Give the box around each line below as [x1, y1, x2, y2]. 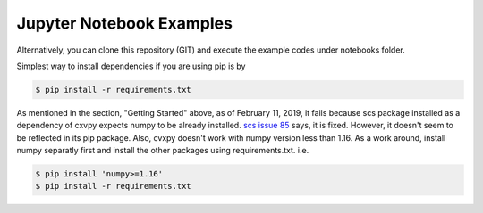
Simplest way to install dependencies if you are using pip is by [16, 61, 246, 71]
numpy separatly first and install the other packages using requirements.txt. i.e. [16, 145, 309, 156]
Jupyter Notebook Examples [16, 13, 233, 33]
